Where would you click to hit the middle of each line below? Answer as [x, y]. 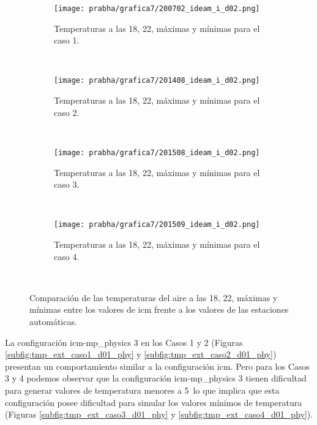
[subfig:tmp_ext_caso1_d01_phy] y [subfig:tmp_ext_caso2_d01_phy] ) [141, 354]
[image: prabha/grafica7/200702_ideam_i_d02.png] [157, 9]
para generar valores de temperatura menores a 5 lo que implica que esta [142, 390]
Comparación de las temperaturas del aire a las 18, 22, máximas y [154, 297]
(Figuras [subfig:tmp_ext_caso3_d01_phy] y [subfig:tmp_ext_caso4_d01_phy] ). [159, 414]
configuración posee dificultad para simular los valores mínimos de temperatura [154, 402]
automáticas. [53, 321]
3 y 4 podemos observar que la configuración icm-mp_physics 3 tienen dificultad [156, 378]
